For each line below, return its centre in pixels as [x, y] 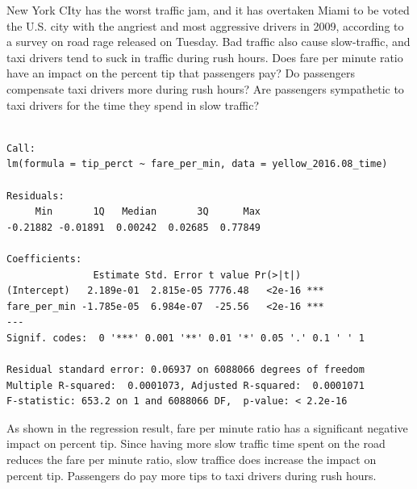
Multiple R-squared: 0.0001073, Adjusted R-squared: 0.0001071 [186, 385]
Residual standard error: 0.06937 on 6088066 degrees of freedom [186, 370]
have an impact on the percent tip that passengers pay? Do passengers [181, 73]
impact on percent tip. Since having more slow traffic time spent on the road [196, 443]
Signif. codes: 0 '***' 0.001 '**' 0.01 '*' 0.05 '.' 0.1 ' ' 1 [186, 338]
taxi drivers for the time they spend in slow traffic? [133, 104]
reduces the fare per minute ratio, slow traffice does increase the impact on [192, 460]
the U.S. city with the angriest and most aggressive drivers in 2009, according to [205, 25]
